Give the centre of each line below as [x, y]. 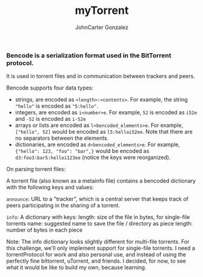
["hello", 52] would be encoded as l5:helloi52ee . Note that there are [104, 132]
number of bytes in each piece [45, 230]
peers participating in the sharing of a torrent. [63, 206]
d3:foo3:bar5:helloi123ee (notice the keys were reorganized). [93, 157]
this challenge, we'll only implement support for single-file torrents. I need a [101, 248]
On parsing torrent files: [36, 169]
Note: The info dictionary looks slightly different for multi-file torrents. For [98, 242]
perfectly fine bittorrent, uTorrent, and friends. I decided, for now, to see [96, 261]
